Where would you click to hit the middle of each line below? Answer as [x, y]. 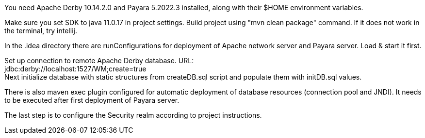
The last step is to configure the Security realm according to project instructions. [133, 115]
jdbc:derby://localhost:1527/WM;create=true [75, 69]
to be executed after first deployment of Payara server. [92, 100]
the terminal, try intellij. [41, 31]
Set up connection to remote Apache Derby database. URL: [99, 61]
